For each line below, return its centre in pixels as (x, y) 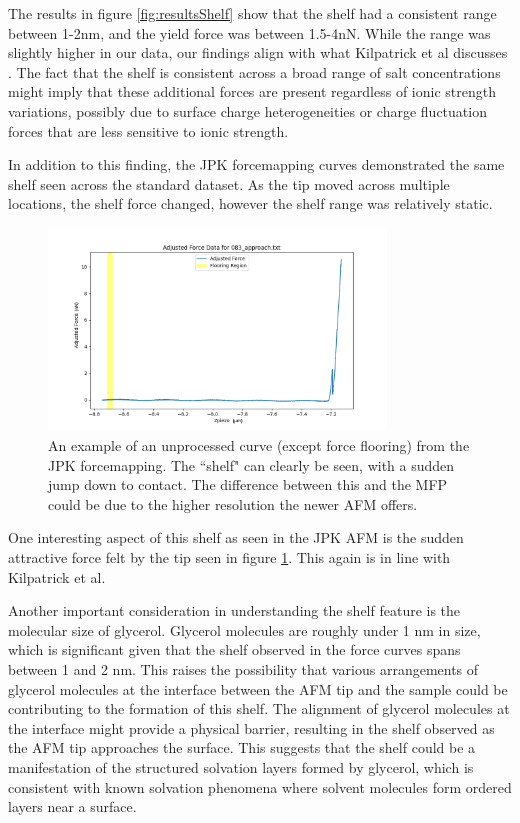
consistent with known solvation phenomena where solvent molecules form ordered (260, 786)
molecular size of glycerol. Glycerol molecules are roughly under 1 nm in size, (244, 629)
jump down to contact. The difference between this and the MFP (248, 484)
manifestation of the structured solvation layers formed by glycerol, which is (241, 766)
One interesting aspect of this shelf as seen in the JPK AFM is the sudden (236, 537)
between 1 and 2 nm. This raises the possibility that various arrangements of (243, 668)
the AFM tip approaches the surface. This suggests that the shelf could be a (242, 747)
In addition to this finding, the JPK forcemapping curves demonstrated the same (256, 164)
